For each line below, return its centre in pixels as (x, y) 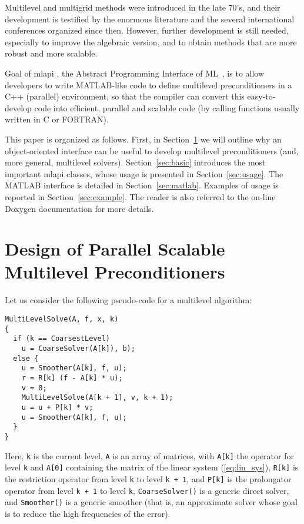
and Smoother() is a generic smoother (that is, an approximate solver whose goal (151, 502)
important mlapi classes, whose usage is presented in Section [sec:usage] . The (144, 173)
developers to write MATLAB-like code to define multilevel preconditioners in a (148, 84)
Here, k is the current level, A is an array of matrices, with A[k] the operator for (149, 455)
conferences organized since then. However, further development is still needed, (147, 30)
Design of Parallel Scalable (115, 249)
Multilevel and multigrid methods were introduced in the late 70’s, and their (143, 7)
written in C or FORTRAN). (57, 119)
